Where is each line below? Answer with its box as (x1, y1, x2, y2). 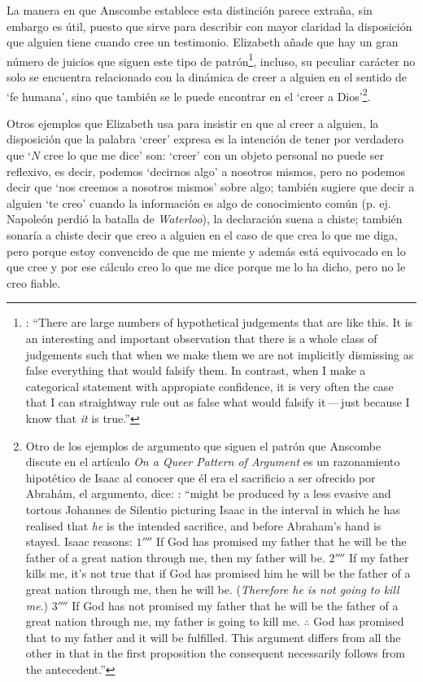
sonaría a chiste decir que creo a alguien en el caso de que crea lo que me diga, (7, 227, 398, 244)
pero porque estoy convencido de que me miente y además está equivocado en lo (7, 242, 406, 259)
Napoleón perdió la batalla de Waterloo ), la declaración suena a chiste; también (7, 210, 403, 227)
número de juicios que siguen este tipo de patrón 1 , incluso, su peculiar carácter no (7, 50, 416, 69)
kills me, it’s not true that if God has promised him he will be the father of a (25, 565, 411, 582)
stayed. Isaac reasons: (25, 533, 133, 550)
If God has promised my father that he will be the (155, 533, 407, 550)
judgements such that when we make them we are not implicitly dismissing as (25, 345, 414, 363)
